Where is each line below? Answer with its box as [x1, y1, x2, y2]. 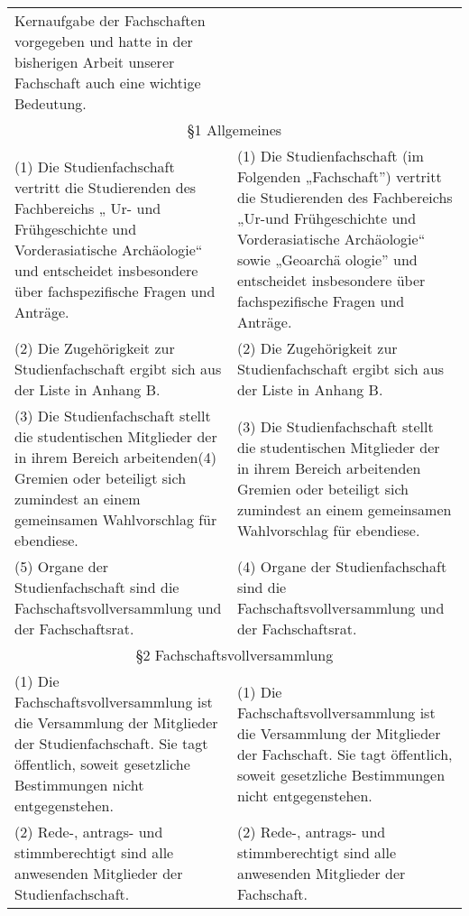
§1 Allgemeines [187, 119, 282, 140]
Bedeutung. [14, 93, 87, 114]
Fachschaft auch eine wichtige [14, 72, 201, 93]
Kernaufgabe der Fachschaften [14, 10, 206, 31]
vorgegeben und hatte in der [14, 31, 193, 51]
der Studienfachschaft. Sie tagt [14, 733, 208, 754]
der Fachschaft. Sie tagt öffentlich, [236, 743, 453, 764]
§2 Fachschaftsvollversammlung [135, 644, 334, 665]
